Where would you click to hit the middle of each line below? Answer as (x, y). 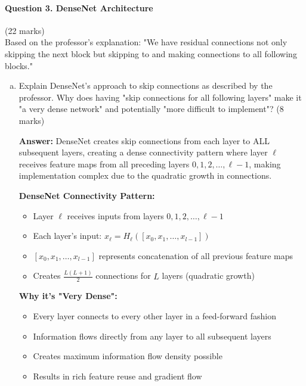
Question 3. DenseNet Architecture (79, 7)
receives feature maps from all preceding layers (104, 164)
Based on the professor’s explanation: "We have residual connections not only (146, 42)
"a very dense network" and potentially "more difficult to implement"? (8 (151, 109)
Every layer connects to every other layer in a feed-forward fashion (154, 316)
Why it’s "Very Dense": (68, 296)
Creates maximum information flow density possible (128, 356)
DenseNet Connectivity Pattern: (87, 195)
